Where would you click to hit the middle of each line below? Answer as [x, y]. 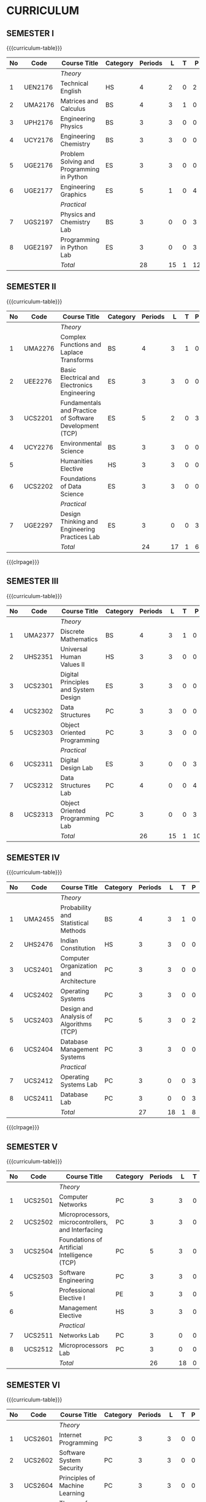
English [71, 91]
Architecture [78, 981]
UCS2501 [39, 1200]
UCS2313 [39, 814]
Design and [77, 1009]
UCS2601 [39, 1439]
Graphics [74, 195]
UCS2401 [39, 970]
